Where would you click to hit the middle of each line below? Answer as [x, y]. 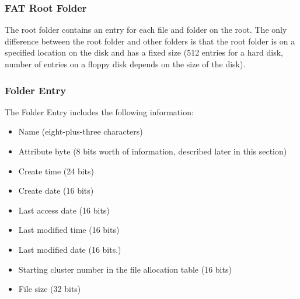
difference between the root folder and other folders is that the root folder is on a [150, 41]
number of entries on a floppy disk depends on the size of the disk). [125, 64]
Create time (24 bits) [56, 171]
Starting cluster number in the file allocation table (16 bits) [125, 269]
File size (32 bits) [50, 289]
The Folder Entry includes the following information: [99, 111]
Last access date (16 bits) [64, 210]
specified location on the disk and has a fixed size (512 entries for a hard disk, [144, 52]
